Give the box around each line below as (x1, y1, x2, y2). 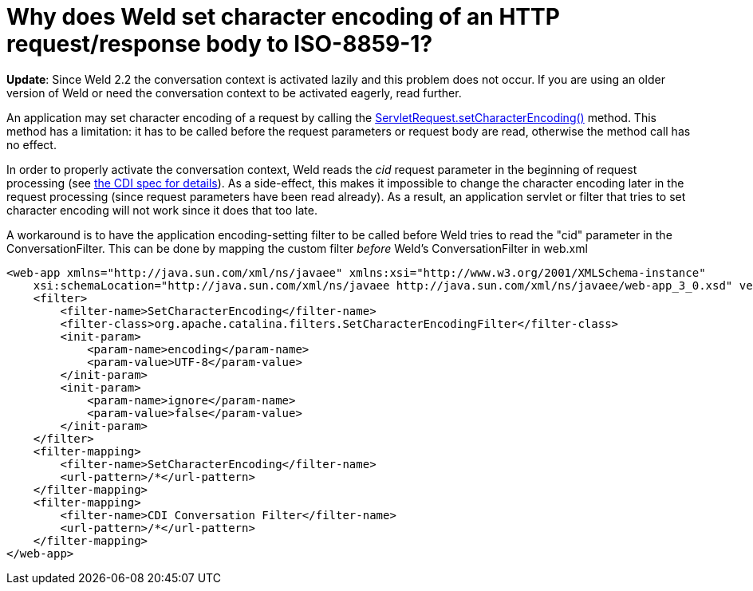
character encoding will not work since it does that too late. (6, 203, 317, 217)
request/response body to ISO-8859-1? (6, 30, 433, 57)
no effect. (6, 137, 57, 152)
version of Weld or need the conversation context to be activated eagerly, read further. (6, 85, 462, 100)
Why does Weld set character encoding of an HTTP (6, 3, 560, 30)
